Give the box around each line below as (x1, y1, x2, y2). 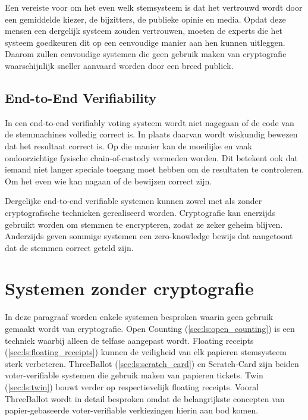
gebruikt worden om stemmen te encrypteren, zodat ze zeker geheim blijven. (5, 218, 283, 230)
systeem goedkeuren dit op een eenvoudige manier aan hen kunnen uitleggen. (5, 36, 285, 48)
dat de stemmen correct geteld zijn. (5, 241, 134, 253)
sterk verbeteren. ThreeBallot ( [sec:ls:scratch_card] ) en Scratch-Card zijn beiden (5, 357, 299, 369)
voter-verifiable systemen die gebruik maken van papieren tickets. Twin (5, 369, 263, 381)
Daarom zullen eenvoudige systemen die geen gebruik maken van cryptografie (5, 48, 287, 60)
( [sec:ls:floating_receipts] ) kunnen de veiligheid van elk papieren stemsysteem (5, 346, 287, 358)
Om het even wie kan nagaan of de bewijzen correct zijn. (5, 174, 212, 187)
